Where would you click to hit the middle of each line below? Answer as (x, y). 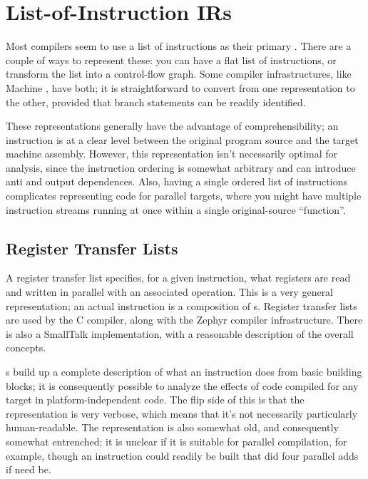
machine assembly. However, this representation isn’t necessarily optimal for (172, 154)
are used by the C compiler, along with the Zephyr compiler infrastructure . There (184, 320)
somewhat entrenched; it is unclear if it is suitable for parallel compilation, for (177, 441)
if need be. (29, 469)
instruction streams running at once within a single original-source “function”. (176, 209)
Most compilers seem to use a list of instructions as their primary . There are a (179, 46)
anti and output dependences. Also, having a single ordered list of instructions (177, 181)
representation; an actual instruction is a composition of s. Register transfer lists (182, 305)
